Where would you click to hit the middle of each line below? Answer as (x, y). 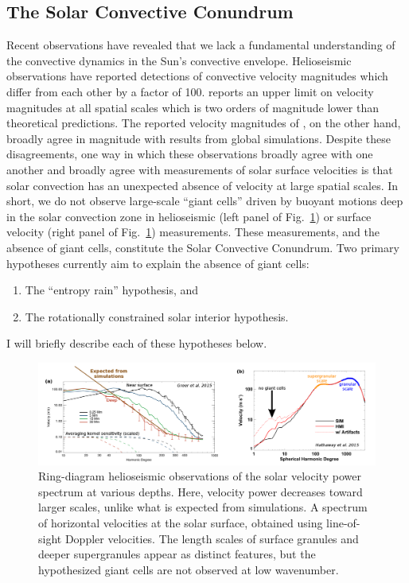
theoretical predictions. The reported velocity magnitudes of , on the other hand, (204, 123)
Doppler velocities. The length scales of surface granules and (212, 538)
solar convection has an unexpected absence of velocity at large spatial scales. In (203, 185)
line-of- (343, 523)
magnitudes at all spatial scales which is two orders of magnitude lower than (193, 107)
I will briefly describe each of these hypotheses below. (137, 343)
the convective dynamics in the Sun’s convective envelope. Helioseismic (179, 60)
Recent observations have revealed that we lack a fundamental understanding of (201, 45)
